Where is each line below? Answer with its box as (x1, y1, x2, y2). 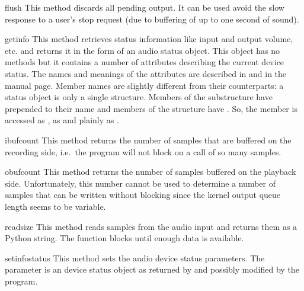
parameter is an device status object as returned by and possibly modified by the (5, 263, 299, 276)
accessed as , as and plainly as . (5, 114, 119, 126)
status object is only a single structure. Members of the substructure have (5, 91, 273, 103)
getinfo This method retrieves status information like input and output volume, (5, 33, 293, 45)
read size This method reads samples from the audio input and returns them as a (5, 220, 297, 232)
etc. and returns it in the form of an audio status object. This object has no (5, 44, 280, 56)
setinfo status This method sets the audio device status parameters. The (5, 251, 265, 264)
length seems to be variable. (5, 200, 106, 212)
